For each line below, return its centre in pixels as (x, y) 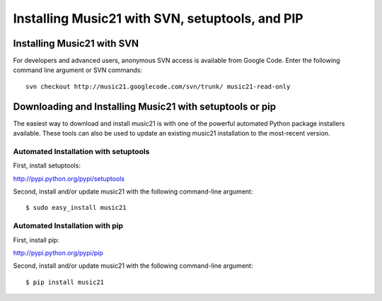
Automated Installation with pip (68, 226)
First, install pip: (36, 240)
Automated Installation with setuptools (81, 151)
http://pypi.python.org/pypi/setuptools (69, 178)
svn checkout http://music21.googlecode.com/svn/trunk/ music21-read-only (158, 86)
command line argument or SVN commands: (78, 70)
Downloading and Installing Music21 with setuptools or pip (145, 106)
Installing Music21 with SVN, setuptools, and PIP (158, 18)
